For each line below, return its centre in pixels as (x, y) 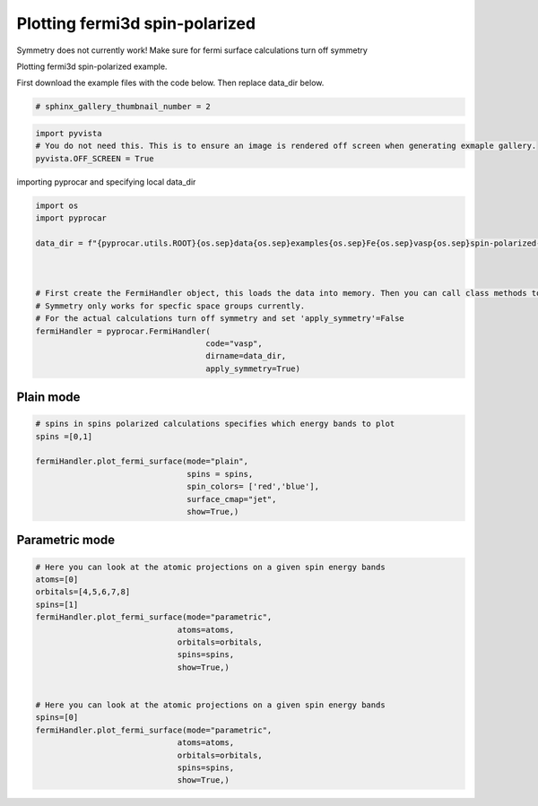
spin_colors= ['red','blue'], (253, 487)
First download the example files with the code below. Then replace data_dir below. (170, 83)
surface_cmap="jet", (232, 499)
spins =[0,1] (64, 436)
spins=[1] (57, 604)
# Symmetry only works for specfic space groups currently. (170, 306)
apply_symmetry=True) (253, 368)
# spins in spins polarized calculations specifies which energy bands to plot (215, 424)
